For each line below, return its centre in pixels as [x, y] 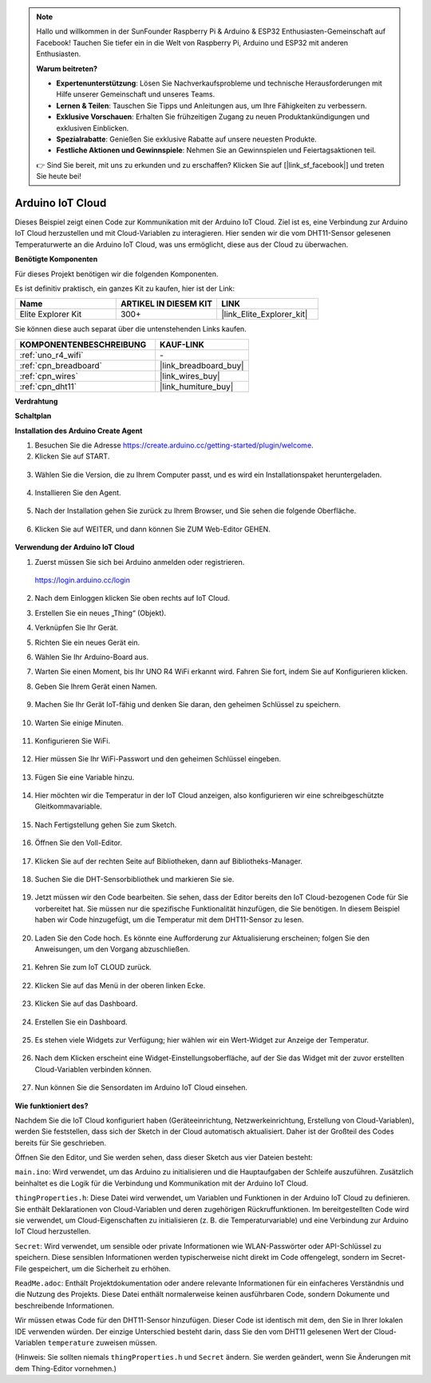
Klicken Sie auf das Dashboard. [86, 1003]
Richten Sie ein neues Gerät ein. [87, 642]
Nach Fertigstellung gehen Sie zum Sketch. [106, 825]
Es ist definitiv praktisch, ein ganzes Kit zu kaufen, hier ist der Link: [125, 288]
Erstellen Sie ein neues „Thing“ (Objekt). [101, 613]
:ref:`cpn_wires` [49, 376]
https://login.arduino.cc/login [83, 580]
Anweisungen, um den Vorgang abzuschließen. [113, 949]
